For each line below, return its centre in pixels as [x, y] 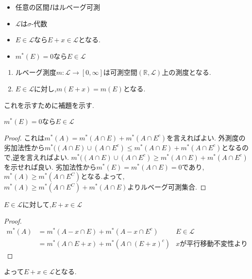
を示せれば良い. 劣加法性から [50, 166]
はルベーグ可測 [76, 7]
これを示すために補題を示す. [49, 105]
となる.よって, [103, 176]
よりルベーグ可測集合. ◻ [167, 187]
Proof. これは [24, 137]
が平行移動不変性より [214, 244]
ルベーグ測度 [36, 72]
